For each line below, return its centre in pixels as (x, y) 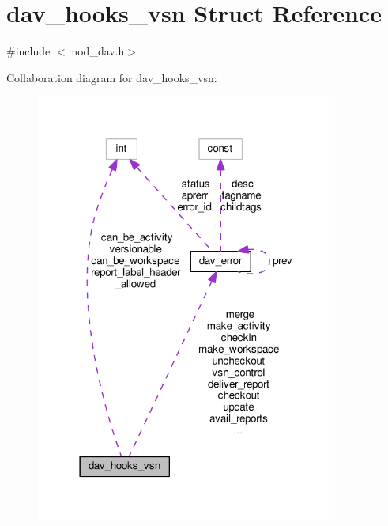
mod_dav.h (96, 51)
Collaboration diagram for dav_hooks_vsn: (112, 77)
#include (28, 51)
